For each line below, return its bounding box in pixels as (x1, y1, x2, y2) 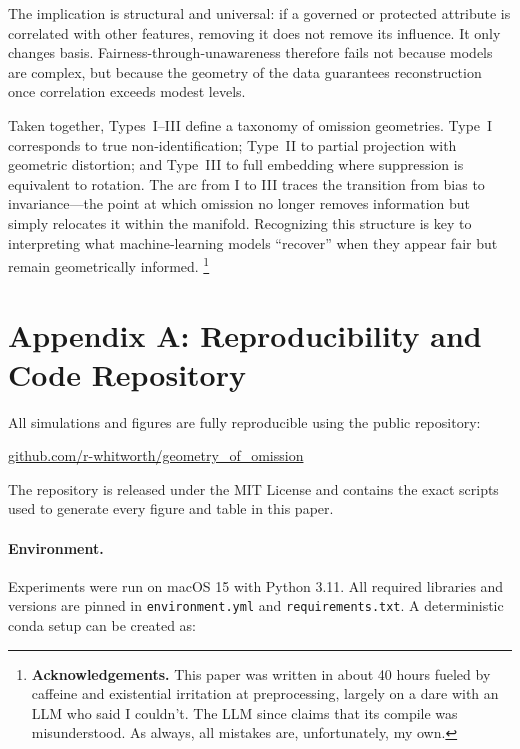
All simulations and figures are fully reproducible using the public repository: (8, 411, 481, 432)
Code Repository (8, 353, 246, 394)
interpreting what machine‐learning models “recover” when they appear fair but (8, 232, 498, 253)
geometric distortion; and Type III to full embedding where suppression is (8, 154, 464, 175)
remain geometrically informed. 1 (8, 253, 210, 276)
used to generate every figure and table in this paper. (8, 498, 334, 519)
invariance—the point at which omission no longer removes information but (8, 193, 471, 214)
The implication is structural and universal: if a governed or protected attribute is (8, 3, 511, 23)
